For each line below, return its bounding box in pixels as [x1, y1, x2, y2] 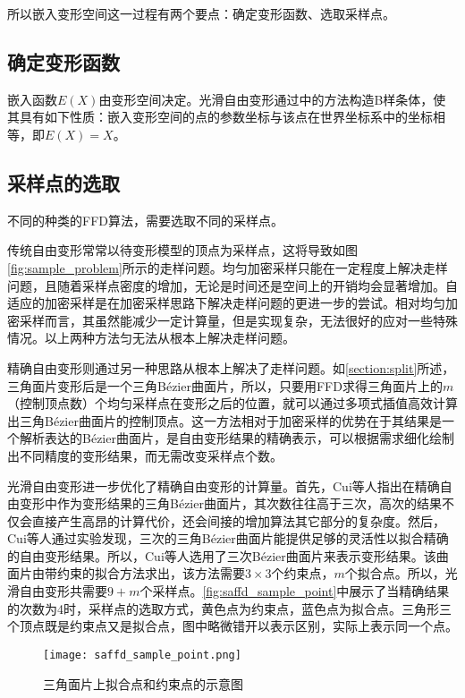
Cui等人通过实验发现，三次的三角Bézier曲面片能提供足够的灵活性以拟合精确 [7, 529, 449, 548]
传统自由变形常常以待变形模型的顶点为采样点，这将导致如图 [7, 241, 358, 260]
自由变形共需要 [19, 582, 107, 600]
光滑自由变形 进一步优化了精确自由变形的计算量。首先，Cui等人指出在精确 [7, 476, 440, 495]
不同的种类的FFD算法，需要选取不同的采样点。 [7, 210, 283, 229]
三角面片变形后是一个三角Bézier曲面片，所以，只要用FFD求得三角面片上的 [7, 376, 443, 395]
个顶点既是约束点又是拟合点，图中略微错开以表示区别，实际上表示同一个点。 [7, 617, 458, 635]
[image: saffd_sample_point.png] [43, 648, 241, 661]
